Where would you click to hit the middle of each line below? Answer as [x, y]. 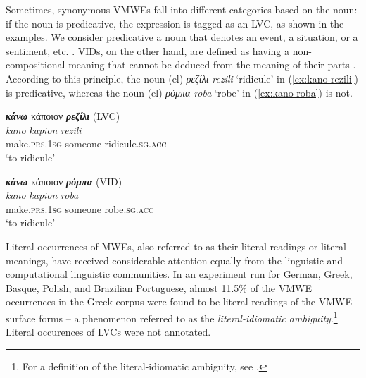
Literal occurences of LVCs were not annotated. [108, 332]
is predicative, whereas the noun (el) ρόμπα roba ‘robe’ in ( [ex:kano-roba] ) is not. [179, 92]
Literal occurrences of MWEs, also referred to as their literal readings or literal [176, 246]
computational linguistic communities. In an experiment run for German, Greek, [179, 274]
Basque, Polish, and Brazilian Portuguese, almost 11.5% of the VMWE [159, 287]
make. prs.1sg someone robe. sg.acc [80, 208]
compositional [36, 65]
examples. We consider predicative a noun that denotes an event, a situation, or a [182, 37]
